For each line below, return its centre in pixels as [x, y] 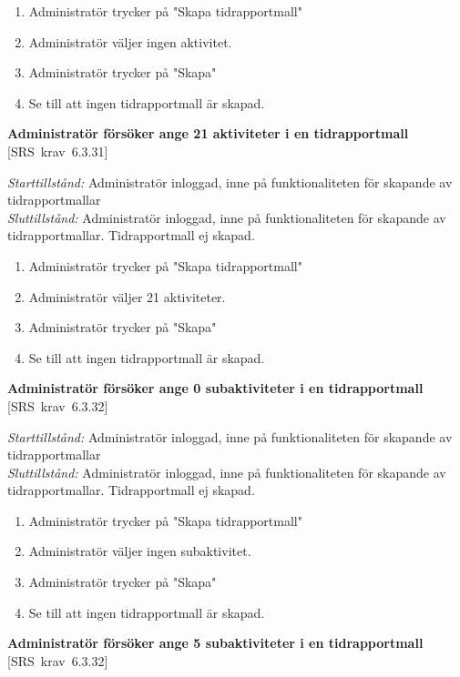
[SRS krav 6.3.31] [58, 151]
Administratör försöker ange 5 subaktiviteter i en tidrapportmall [215, 643]
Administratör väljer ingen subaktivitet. [140, 551]
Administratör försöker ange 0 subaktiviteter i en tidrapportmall [215, 388]
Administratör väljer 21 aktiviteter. [127, 296]
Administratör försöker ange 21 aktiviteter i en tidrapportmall [208, 133]
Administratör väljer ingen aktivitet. [130, 41]
